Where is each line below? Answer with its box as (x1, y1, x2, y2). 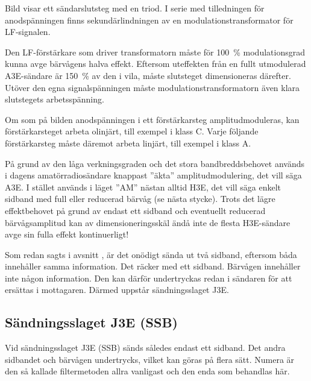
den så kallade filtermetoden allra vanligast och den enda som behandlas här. (5, 365, 290, 377)
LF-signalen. (5, 25, 51, 38)
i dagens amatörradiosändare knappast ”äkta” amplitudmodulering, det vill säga (5, 169, 302, 181)
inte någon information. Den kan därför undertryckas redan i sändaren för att (5, 271, 292, 284)
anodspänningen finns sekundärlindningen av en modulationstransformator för (5, 13, 294, 26)
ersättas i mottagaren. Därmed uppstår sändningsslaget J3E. (5, 283, 229, 296)
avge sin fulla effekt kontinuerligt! (5, 228, 129, 241)
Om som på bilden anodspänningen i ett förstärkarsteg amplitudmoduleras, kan (5, 113, 300, 125)
